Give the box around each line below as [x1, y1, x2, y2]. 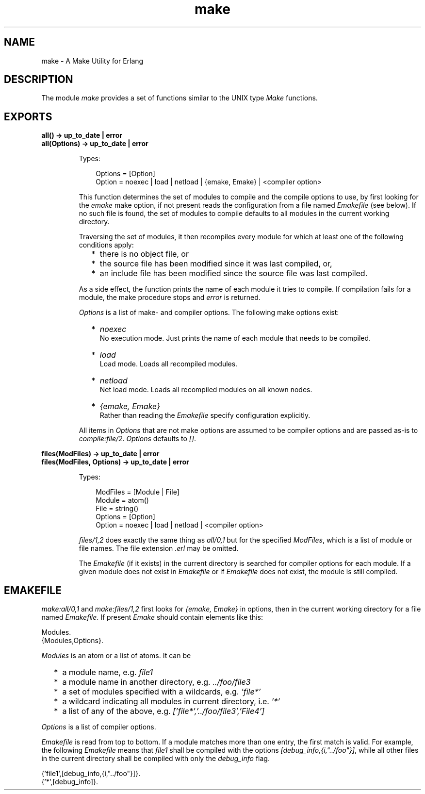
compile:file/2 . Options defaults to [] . [79, 434, 196, 443]
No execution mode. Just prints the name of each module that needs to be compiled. [99, 334, 371, 343]
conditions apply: [79, 241, 134, 249]
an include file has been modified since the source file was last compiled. [99, 268, 368, 279]
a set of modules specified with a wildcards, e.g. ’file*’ [62, 687, 261, 697]
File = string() [96, 504, 139, 513]
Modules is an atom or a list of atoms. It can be [41, 651, 191, 660]
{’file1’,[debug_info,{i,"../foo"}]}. [41, 769, 141, 778]
